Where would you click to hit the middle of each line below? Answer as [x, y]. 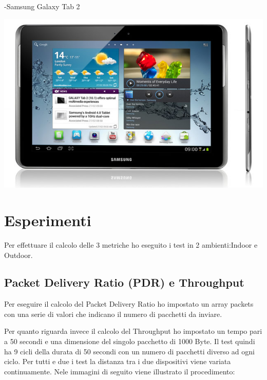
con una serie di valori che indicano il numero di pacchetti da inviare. [113, 314]
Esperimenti [48, 220]
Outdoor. [18, 255]
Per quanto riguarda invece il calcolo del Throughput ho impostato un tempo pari [133, 331]
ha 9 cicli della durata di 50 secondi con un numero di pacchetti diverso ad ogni [129, 351]
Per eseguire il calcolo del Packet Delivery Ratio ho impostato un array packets [129, 304]
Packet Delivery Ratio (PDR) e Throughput [124, 282]
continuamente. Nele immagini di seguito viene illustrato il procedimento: [120, 371]
